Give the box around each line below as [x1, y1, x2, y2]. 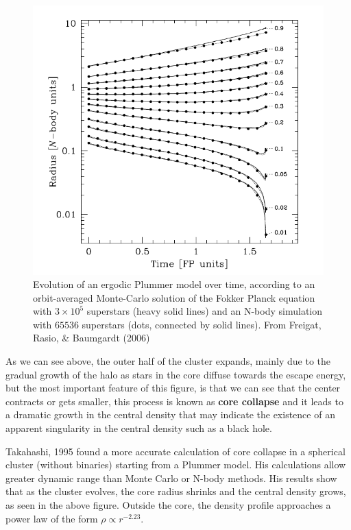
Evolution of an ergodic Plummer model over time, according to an [33, 277, 315, 291]
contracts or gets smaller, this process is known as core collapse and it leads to [5, 394, 343, 408]
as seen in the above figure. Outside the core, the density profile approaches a [5, 498, 331, 512]
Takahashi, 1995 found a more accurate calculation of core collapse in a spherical [5, 444, 346, 458]
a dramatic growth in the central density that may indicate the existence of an [5, 407, 335, 422]
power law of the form [5, 511, 98, 525]
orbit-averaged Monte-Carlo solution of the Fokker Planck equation [33, 290, 315, 304]
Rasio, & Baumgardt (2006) [33, 330, 150, 345]
